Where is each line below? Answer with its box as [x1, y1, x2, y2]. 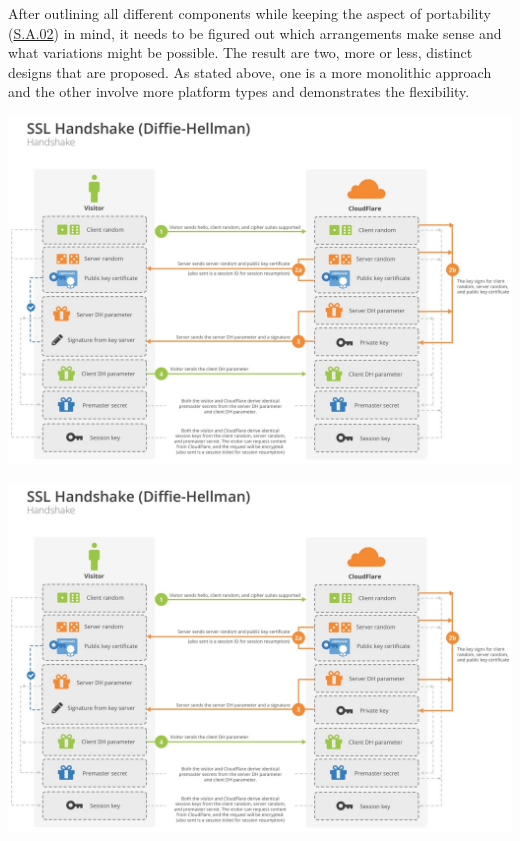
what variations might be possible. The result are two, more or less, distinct [8, 42, 473, 63]
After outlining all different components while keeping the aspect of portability [8, 3, 491, 23]
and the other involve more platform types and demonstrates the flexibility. [8, 81, 470, 102]
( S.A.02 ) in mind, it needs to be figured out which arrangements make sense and [8, 22, 502, 43]
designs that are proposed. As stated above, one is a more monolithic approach [8, 61, 492, 82]
